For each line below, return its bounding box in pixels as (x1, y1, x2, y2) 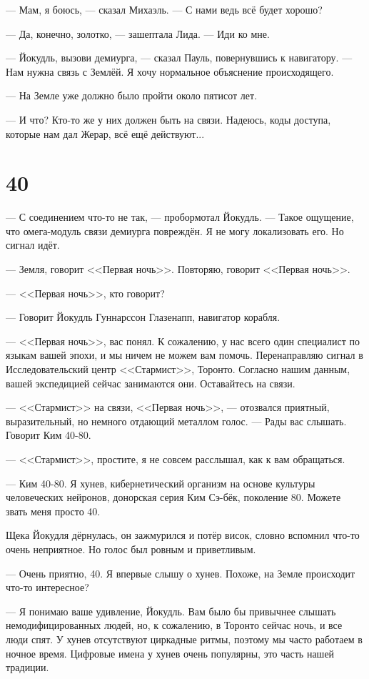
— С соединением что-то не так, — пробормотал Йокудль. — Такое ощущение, (6, 209, 354, 224)
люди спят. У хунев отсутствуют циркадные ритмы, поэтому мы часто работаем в (6, 631, 363, 646)
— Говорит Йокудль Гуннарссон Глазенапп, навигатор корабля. (6, 309, 280, 324)
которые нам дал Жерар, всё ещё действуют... (6, 126, 205, 141)
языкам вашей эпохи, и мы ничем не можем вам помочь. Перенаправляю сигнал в (6, 347, 363, 362)
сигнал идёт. (6, 237, 60, 252)
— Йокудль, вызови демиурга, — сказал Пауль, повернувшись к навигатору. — (6, 50, 353, 65)
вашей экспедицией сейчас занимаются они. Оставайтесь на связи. (6, 375, 295, 390)
